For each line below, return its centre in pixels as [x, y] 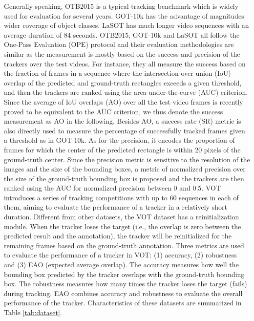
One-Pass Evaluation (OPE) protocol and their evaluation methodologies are [119, 44]
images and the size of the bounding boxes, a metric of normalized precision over [125, 169]
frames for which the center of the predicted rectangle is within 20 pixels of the [122, 149]
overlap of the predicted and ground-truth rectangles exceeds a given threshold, [123, 82]
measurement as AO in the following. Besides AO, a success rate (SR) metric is [123, 121]
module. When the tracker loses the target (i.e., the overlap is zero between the [123, 226]
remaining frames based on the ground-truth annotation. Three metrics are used [124, 245]
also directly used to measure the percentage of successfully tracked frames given [125, 130]
